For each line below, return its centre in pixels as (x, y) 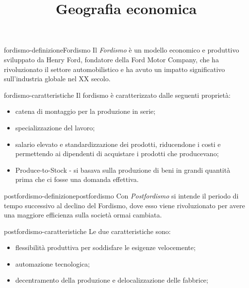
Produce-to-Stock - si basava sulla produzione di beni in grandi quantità (123, 170)
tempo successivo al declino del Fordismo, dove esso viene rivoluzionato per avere (124, 205)
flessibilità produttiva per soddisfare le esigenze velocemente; (105, 247)
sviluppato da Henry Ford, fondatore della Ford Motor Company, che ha (111, 59)
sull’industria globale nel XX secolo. (57, 79)
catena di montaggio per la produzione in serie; (85, 111)
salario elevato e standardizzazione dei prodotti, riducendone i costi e (118, 144)
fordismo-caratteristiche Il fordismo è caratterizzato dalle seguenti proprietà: (117, 95)
